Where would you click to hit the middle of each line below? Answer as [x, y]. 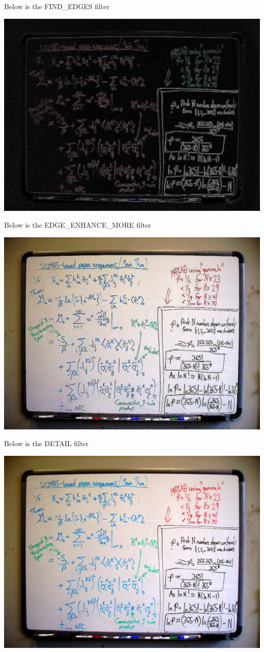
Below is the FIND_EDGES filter [57, 6]
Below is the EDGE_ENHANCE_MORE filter [78, 225]
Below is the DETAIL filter [46, 443]
